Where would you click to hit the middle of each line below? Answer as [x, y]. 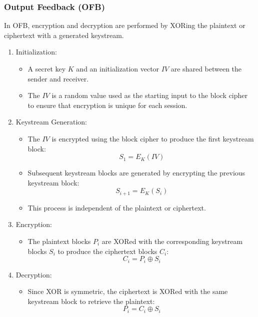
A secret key [47, 68]
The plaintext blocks [59, 241]
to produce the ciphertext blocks [107, 251]
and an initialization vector [118, 68]
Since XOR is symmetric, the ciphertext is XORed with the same [128, 291]
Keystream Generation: [51, 122]
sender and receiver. [58, 78]
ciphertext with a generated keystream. [64, 35]
